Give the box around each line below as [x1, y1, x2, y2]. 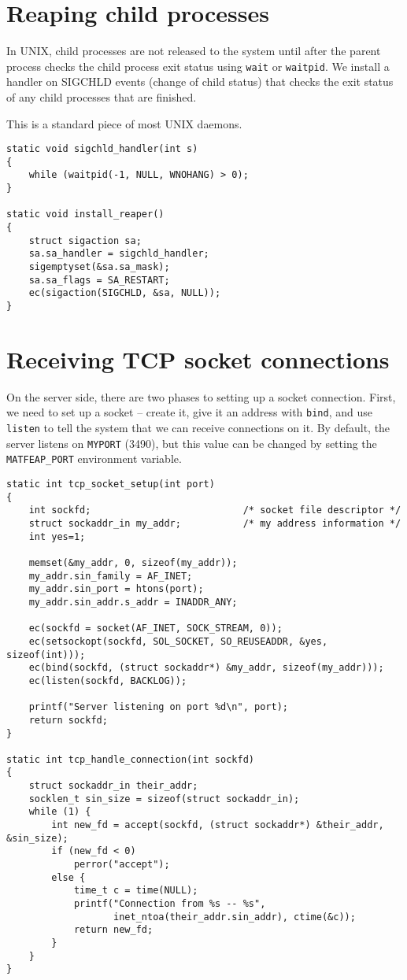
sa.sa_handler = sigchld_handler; [28, 248, 209, 260]
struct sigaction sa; [28, 235, 142, 246]
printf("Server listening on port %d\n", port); [28, 701, 288, 713]
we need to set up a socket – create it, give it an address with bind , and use [6, 404, 372, 420]
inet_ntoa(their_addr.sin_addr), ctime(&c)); [113, 911, 356, 923]
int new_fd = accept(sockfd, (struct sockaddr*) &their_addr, [51, 819, 384, 831]
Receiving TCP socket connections [6, 342, 390, 375]
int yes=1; [28, 531, 86, 542]
